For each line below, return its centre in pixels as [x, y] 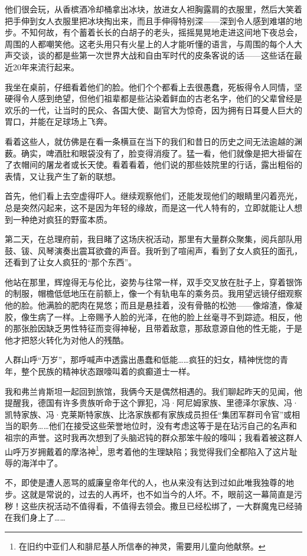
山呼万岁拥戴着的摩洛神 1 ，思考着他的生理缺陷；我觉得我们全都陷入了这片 [147, 450]
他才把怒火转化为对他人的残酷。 [67, 339]
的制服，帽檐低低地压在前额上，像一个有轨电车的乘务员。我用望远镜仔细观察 [153, 293]
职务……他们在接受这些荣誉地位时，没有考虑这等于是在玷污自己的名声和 [159, 426]
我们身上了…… [39, 517]
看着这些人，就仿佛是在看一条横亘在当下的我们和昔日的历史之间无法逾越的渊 [153, 141]
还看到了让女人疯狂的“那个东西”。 [71, 262]
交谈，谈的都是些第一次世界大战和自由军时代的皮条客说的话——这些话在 [153, 55]
